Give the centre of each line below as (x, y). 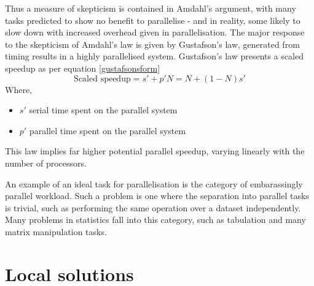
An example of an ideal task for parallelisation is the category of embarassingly (154, 183)
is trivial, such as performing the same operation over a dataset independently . (153, 207)
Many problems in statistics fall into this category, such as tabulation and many (155, 220)
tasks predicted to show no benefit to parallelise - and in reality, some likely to (153, 20)
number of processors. (46, 163)
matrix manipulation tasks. (56, 231)
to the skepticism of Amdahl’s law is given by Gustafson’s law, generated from (152, 44)
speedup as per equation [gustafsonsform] (83, 68)
